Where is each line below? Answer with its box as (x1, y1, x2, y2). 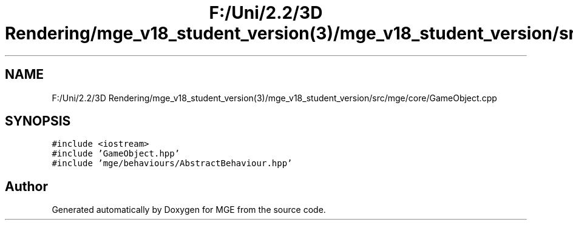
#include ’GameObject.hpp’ (52, 149, 180, 159)
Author (5, 178, 48, 194)
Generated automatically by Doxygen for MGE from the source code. (52, 204, 326, 215)
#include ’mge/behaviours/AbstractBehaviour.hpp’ (52, 158, 293, 169)
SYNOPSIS (5, 113, 71, 129)
